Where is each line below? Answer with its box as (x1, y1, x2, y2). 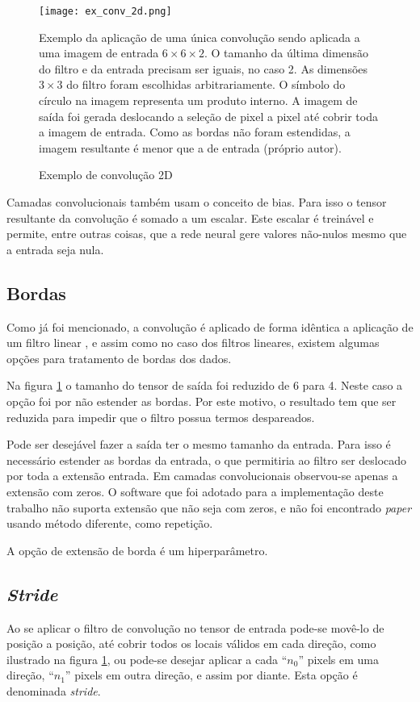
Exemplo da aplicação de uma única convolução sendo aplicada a (39, 28, 360, 45)
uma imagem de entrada (39, 44, 159, 61)
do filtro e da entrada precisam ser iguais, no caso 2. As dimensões (39, 60, 368, 77)
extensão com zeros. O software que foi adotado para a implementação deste (6, 483, 384, 499)
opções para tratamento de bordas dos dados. (6, 349, 232, 366)
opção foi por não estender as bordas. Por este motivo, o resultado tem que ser (6, 392, 397, 409)
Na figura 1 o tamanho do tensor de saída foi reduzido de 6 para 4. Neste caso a (6, 377, 403, 394)
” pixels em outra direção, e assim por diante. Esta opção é (65, 666, 358, 683)
